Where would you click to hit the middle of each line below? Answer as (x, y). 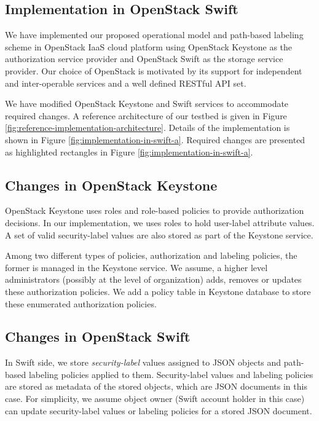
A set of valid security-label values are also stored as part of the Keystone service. (159, 234)
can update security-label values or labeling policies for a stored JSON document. (159, 410)
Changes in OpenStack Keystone (111, 185)
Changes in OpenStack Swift (98, 336)
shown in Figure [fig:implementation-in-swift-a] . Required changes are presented (155, 139)
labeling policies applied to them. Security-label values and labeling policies (171, 374)
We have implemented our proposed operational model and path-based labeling (154, 35)
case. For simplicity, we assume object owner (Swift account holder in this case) (155, 399)
